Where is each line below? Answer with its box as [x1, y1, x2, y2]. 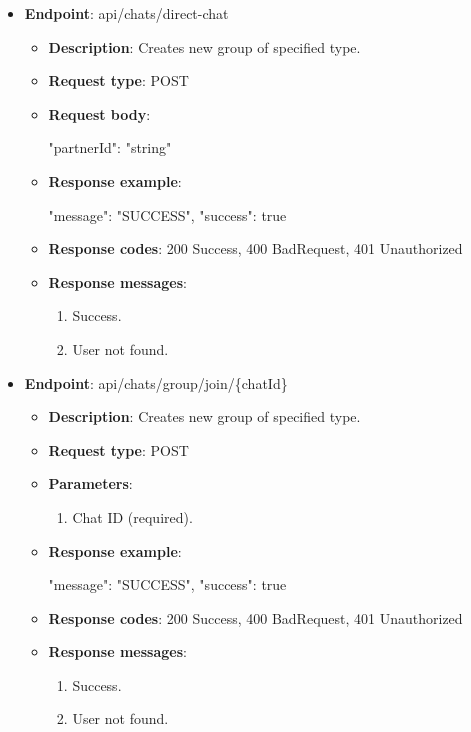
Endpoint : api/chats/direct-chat [24, 3, 229, 23]
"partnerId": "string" [48, 137, 172, 158]
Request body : [48, 103, 151, 124]
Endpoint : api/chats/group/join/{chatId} [24, 372, 288, 393]
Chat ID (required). [72, 506, 193, 527]
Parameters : [48, 473, 133, 494]
